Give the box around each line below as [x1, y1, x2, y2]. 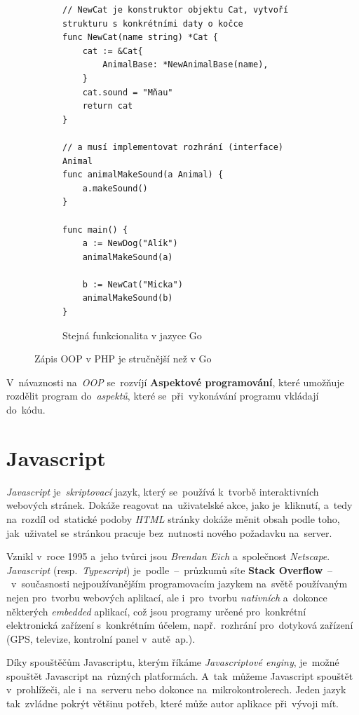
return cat [82, 101, 133, 111]
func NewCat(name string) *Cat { [62, 32, 218, 43]
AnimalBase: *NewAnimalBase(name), [102, 60, 269, 70]
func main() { [62, 224, 128, 235]
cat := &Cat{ [82, 46, 143, 56]
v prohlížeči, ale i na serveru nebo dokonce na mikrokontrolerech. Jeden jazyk [6, 682, 346, 697]
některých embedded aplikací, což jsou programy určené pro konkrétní [6, 604, 306, 618]
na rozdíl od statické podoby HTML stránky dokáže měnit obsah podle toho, [6, 511, 340, 526]
